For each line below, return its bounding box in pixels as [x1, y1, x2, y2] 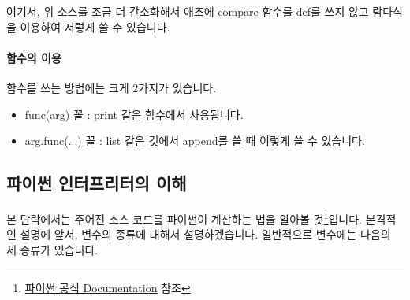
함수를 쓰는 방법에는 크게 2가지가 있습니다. [6, 79, 217, 95]
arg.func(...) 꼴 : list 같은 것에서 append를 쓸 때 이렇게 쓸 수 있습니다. [24, 132, 365, 149]
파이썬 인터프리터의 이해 [6, 171, 187, 195]
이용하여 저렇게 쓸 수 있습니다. [20, 18, 170, 35]
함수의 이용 [6, 49, 61, 65]
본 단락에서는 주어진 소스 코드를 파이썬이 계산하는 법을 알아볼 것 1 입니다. [6, 208, 362, 227]
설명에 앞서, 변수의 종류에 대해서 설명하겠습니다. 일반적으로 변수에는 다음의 [20, 226, 391, 243]
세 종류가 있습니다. [6, 241, 99, 257]
